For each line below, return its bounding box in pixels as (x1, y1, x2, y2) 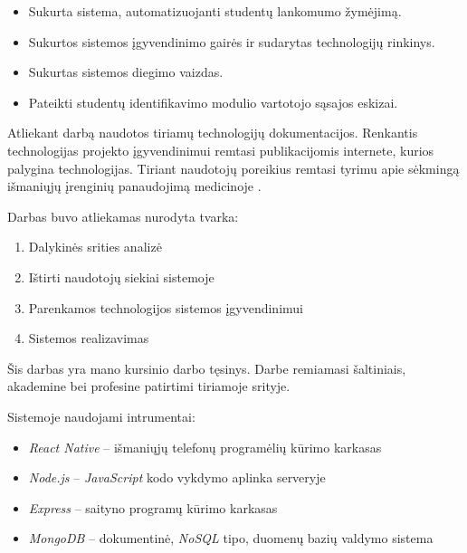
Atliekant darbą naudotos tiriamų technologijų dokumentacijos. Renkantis (7, 123, 418, 142)
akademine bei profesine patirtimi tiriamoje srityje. (7, 377, 291, 396)
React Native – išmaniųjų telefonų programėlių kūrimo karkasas (28, 437, 382, 456)
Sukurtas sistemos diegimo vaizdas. (28, 62, 224, 81)
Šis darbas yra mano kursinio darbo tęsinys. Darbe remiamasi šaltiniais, (7, 358, 406, 377)
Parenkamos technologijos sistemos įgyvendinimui (28, 298, 303, 317)
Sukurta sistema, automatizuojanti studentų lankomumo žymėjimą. (28, 2, 402, 20)
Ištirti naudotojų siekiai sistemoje (28, 267, 214, 286)
